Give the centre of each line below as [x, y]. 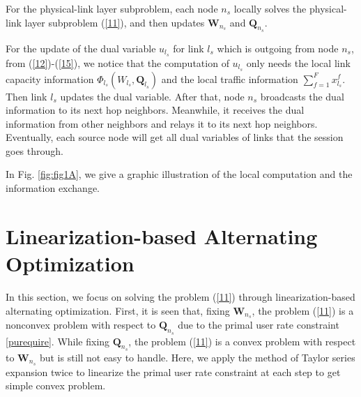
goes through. [34, 150]
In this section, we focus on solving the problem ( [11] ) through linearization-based [180, 296]
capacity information [50, 78]
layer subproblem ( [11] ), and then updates [115, 22]
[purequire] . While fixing [58, 341]
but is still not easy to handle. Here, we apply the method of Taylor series [197, 357]
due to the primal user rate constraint [259, 325]
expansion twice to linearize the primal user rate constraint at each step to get [173, 372]
